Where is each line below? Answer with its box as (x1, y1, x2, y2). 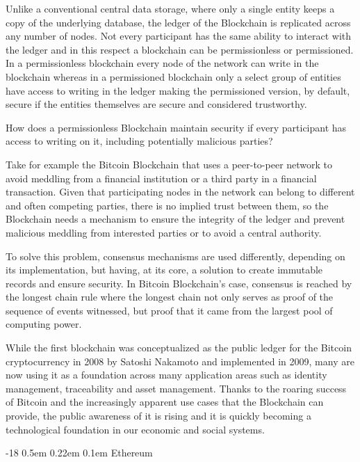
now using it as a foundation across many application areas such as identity (6, 367, 327, 382)
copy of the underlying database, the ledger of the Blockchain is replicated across (6, 15, 351, 29)
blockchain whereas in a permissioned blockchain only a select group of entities (6, 69, 341, 83)
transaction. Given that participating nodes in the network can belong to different (6, 184, 355, 199)
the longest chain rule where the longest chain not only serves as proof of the (6, 289, 334, 304)
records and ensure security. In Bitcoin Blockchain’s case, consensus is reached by (6, 276, 352, 290)
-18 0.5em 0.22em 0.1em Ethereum (6, 445, 153, 460)
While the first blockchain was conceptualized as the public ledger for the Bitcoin (6, 340, 352, 355)
